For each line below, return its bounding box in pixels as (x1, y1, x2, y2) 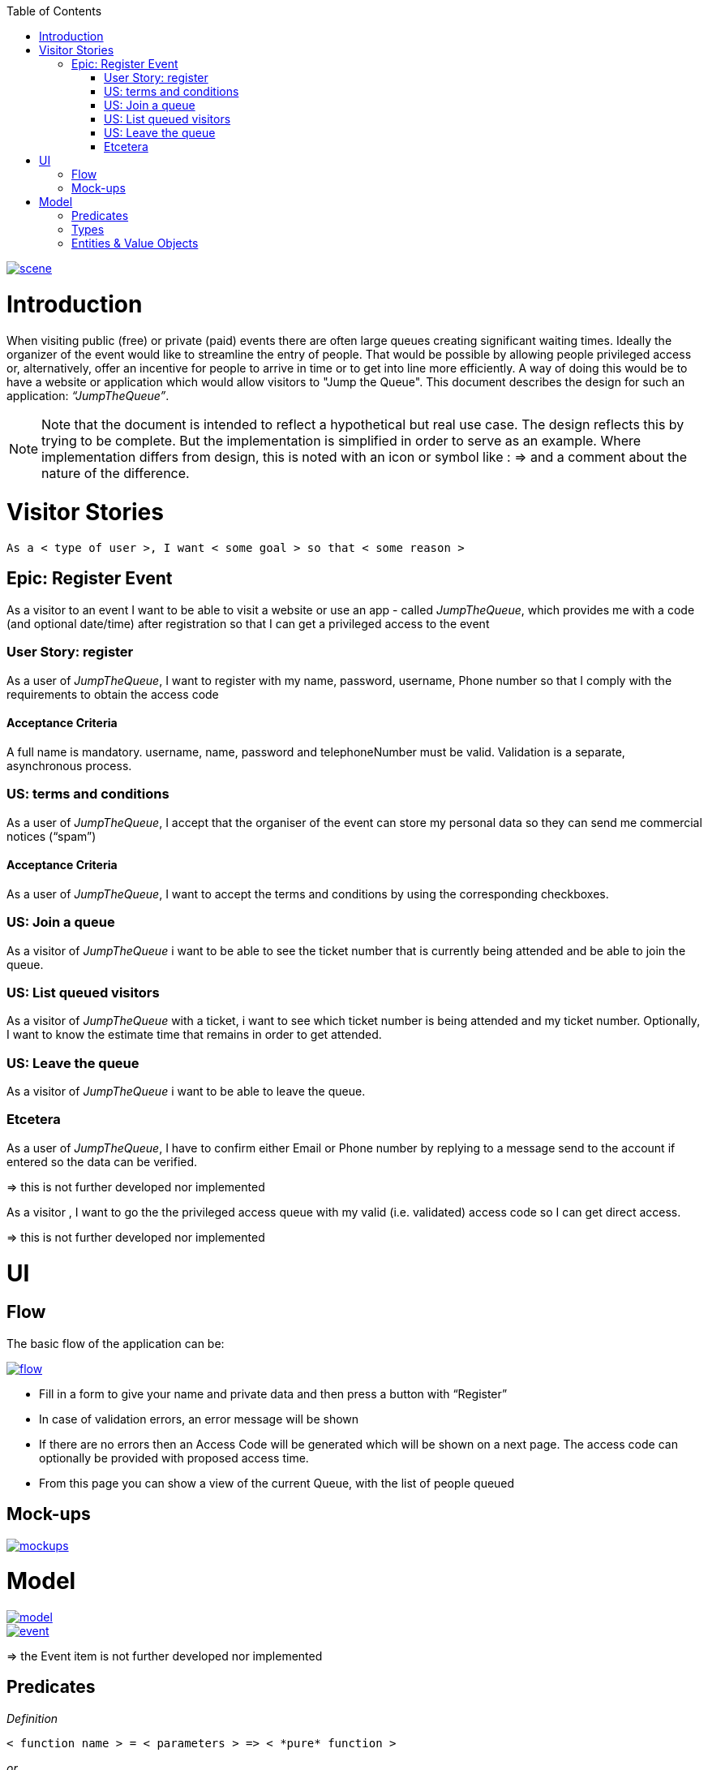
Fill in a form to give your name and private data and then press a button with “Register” (39, 1386, 508, 1401)
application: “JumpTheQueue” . (6, 388, 169, 403)
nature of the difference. (41, 464, 190, 481)
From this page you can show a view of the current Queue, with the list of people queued (39, 1475, 515, 1490)
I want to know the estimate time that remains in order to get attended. (6, 1027, 382, 1042)
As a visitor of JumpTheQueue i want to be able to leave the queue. (6, 1084, 366, 1099)
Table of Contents (6, 4, 102, 18)
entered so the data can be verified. (6, 1154, 198, 1169)
